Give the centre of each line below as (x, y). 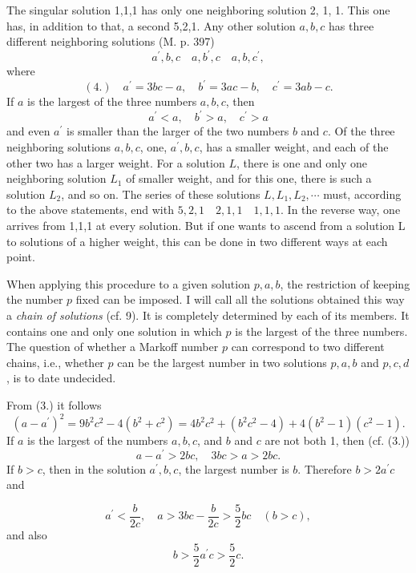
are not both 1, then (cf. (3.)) (337, 440)
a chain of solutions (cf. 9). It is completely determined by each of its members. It (208, 315)
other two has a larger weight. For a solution (116, 162)
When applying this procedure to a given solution (128, 283)
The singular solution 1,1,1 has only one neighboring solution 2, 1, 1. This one (198, 10)
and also (27, 534)
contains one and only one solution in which (114, 331)
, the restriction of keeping (345, 283)
